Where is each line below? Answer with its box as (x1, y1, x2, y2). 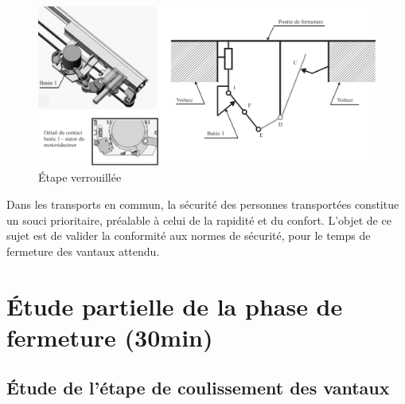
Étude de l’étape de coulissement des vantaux (6, 375, 390, 400)
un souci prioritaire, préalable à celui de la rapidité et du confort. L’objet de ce (6, 211, 391, 228)
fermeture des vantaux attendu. (6, 242, 160, 259)
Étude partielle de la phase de (6, 289, 343, 322)
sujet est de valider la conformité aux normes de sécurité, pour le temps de (6, 227, 371, 244)
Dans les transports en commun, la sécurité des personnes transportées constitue (6, 196, 399, 212)
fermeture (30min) (6, 320, 213, 353)
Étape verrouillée (38, 169, 122, 186)
